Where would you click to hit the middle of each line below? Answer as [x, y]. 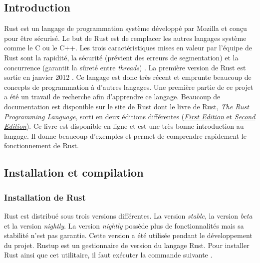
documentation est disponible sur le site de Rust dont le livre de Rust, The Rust [127, 106]
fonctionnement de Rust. [41, 145]
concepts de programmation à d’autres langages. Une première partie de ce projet [129, 87]
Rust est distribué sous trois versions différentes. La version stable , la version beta [128, 215]
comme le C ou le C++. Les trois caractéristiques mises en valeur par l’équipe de [128, 48]
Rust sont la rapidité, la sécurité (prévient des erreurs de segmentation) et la [121, 57]
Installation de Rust [45, 197]
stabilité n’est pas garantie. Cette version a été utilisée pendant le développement [128, 235]
